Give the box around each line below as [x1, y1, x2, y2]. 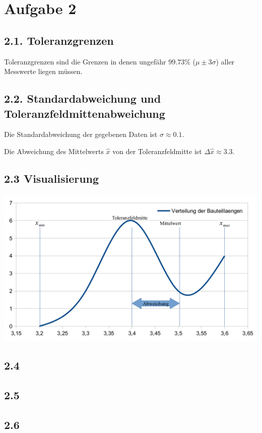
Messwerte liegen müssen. [4, 66, 83, 77]
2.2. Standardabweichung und [4, 91, 161, 106]
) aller [216, 56, 235, 66]
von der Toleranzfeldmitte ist [112, 146, 202, 156]
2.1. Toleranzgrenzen [4, 32, 114, 48]
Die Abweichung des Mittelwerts [4, 146, 104, 156]
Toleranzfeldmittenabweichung [4, 105, 165, 121]
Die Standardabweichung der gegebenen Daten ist [4, 129, 158, 139]
